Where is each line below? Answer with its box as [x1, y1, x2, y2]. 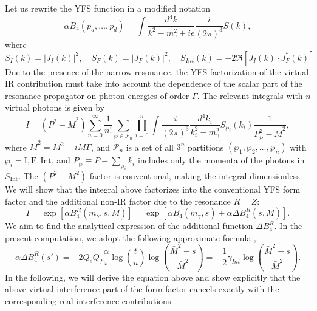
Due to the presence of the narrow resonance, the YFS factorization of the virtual [5, 65, 309, 78]
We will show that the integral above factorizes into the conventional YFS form [5, 182, 301, 195]
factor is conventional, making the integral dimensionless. [89, 169, 302, 182]
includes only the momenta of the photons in [137, 154, 305, 166]
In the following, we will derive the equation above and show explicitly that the [5, 270, 301, 283]
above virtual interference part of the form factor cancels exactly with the [5, 282, 279, 295]
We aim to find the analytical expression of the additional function [5, 219, 253, 232]
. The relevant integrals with [197, 89, 303, 101]
